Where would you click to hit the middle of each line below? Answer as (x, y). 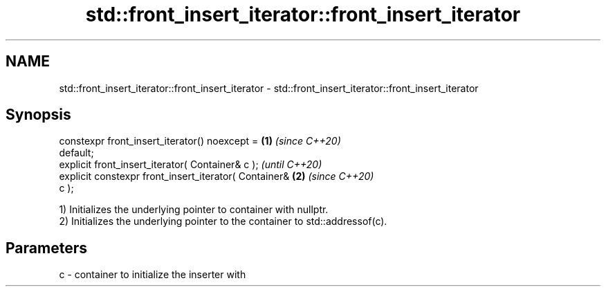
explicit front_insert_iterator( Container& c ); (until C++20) (191, 165)
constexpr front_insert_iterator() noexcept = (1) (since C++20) (200, 141)
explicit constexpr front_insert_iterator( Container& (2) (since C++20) (217, 176)
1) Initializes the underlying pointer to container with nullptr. (194, 210)
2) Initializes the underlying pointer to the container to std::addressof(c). (223, 221)
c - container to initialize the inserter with (153, 275)
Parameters (46, 248)
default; (76, 153)
